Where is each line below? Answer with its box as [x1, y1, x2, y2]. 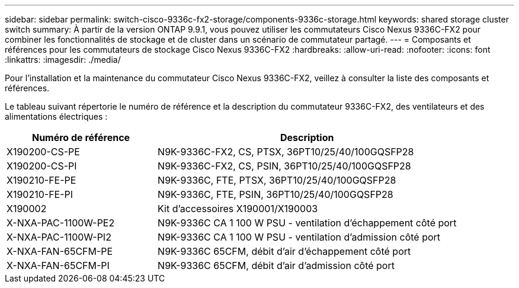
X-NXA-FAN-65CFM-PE [7, 245, 113, 257]
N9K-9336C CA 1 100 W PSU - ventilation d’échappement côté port [158, 217, 457, 229]
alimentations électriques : [5, 111, 108, 121]
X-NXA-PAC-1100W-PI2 [7, 231, 111, 243]
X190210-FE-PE [7, 174, 76, 186]
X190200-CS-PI [7, 160, 77, 172]
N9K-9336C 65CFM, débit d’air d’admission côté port [158, 260, 395, 271]
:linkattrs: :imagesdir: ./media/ [5, 55, 121, 65]
